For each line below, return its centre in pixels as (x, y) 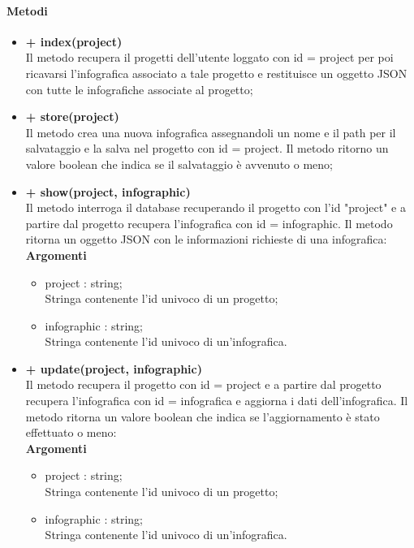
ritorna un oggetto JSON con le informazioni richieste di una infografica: (206, 239)
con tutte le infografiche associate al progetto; (139, 89)
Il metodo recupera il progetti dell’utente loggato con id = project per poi (209, 57)
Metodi (27, 10)
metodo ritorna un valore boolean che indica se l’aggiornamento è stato (203, 416)
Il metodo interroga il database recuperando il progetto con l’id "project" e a (216, 207)
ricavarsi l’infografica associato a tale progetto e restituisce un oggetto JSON (216, 73)
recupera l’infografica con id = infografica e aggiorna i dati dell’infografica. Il (217, 401)
